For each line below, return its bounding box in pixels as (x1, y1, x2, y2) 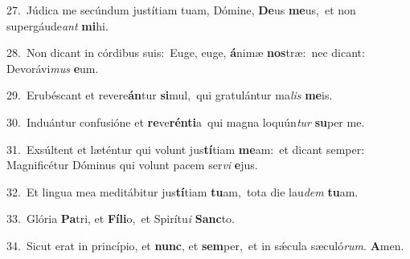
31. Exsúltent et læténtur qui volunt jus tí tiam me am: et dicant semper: (6, 140, 365, 157)
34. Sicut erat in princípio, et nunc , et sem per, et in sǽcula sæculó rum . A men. (6, 237, 404, 253)
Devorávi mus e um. (6, 59, 99, 76)
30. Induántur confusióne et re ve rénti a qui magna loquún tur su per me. (6, 113, 365, 130)
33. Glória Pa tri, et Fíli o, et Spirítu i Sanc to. (6, 210, 235, 227)
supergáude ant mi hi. (6, 17, 109, 34)
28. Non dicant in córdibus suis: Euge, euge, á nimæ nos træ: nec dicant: (6, 44, 365, 61)
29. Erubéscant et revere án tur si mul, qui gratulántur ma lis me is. (6, 87, 333, 103)
